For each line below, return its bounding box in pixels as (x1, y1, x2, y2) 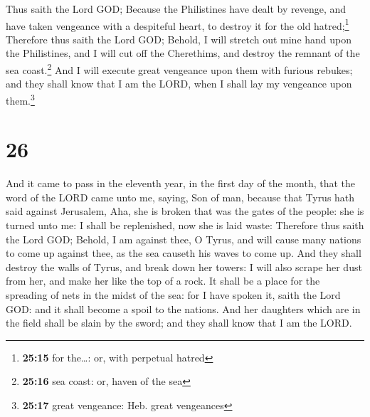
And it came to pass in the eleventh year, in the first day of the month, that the (6, 176, 356, 191)
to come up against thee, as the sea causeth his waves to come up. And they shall (6, 246, 361, 260)
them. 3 (6, 90, 35, 107)
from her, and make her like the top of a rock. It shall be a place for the (6, 273, 320, 288)
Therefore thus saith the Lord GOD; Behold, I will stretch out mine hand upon (6, 31, 352, 46)
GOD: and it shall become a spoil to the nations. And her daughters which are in (6, 301, 361, 316)
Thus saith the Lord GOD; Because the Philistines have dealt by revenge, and (6, 1, 347, 16)
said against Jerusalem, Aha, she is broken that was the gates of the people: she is (6, 204, 364, 218)
